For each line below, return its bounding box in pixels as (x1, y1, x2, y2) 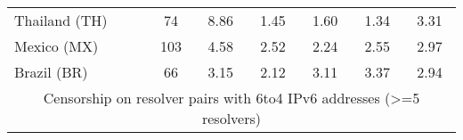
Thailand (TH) (14, 10, 108, 30)
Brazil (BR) (14, 62, 88, 82)
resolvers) (201, 108, 262, 128)
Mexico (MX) (14, 36, 99, 56)
